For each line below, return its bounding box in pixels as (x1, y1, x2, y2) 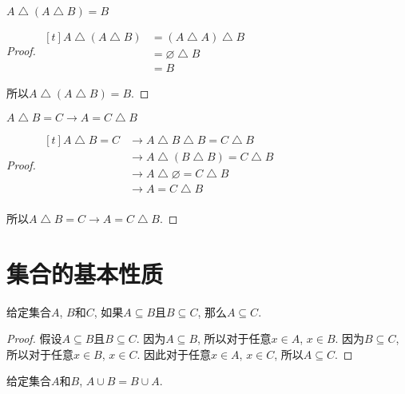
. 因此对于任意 (137, 345, 211, 362)
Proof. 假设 (6, 330, 62, 347)
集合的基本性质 (6, 257, 164, 289)
